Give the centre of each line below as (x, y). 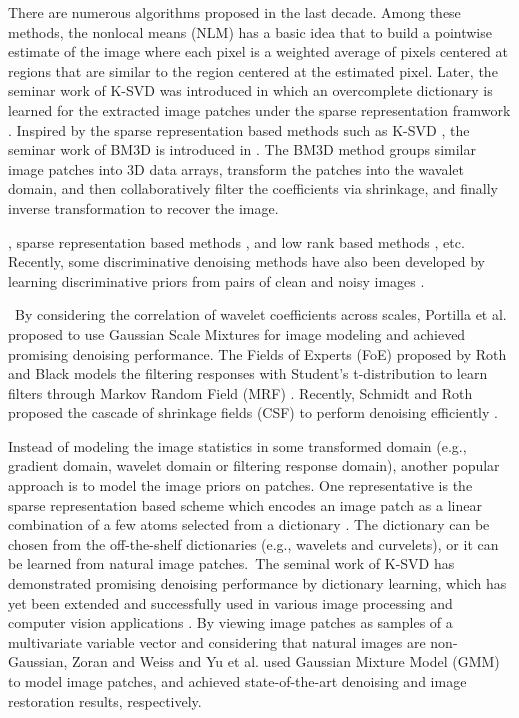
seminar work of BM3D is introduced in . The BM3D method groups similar (242, 149)
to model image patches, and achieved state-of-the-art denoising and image (237, 681)
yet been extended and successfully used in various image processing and (230, 602)
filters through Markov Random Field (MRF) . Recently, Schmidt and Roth (240, 392)
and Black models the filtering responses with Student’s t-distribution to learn (248, 373)
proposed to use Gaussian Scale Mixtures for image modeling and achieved (237, 333)
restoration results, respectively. (105, 700)
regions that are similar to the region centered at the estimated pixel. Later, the (253, 70)
